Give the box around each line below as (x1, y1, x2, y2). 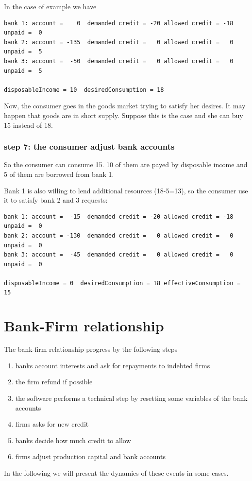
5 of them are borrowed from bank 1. (4, 169, 114, 179)
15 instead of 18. (4, 120, 53, 130)
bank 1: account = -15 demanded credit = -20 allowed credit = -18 (4, 213, 234, 220)
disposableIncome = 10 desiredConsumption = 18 (4, 86, 164, 93)
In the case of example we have (4, 1, 97, 11)
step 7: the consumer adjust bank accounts (4, 140, 175, 153)
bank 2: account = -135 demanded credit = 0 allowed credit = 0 (4, 38, 234, 46)
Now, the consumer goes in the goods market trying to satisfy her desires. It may (4, 101, 246, 111)
